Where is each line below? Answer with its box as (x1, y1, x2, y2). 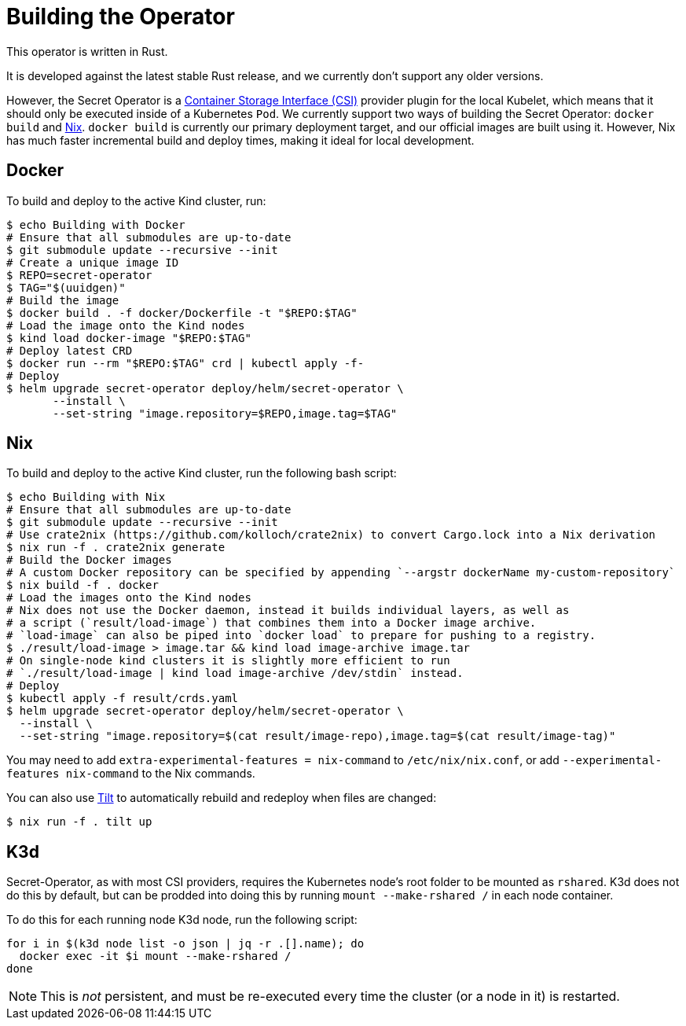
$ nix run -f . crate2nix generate (6, 541, 226, 554)
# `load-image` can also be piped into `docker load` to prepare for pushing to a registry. (6, 629, 596, 642)
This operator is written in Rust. (6, 44, 168, 58)
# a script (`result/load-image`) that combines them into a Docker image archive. (6, 616, 537, 630)
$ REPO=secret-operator (6, 268, 152, 281)
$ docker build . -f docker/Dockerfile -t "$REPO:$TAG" (6, 306, 358, 319)
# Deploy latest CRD (6, 344, 133, 357)
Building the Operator (6, 3, 235, 30)
